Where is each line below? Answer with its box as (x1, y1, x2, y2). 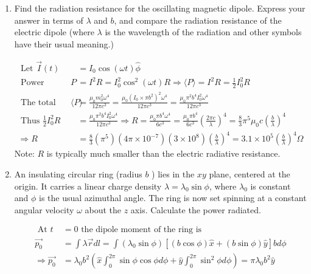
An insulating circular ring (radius (14, 168, 142, 180)
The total (21, 98, 56, 107)
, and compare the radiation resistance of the (114, 13, 282, 26)
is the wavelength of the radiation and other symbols (105, 26, 302, 38)
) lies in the (152, 168, 195, 180)
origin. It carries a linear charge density (14, 179, 162, 192)
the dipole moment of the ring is (81, 225, 202, 235)
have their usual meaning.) (14, 37, 114, 50)
